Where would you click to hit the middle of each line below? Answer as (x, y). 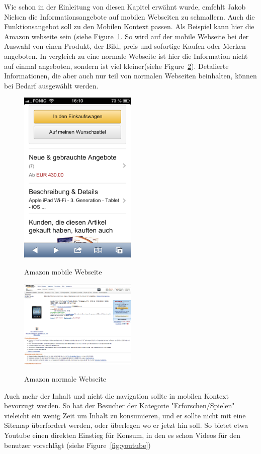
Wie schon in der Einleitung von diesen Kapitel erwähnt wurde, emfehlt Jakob (125, 7)
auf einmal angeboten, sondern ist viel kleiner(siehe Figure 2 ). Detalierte (116, 66)
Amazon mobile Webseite (63, 271)
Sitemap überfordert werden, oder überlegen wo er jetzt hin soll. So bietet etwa (126, 425)
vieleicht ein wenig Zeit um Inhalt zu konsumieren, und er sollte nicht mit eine (125, 415)
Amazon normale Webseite (65, 378)
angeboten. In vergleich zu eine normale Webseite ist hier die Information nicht (126, 56)
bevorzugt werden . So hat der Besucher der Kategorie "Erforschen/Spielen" (119, 405)
